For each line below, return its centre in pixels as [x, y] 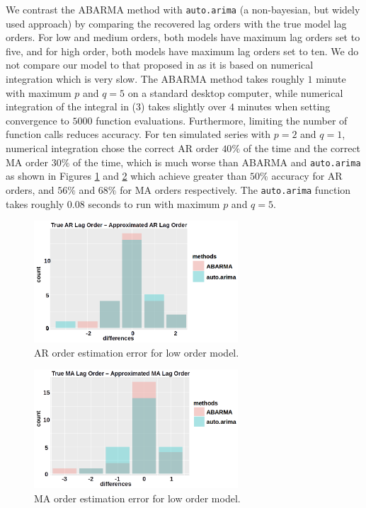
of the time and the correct [302, 148]
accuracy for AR [307, 176]
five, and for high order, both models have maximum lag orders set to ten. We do [182, 51]
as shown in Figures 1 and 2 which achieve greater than [126, 176]
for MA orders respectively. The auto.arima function [235, 189]
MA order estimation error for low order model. [137, 498]
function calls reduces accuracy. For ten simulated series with [138, 134]
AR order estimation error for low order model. [137, 352]
